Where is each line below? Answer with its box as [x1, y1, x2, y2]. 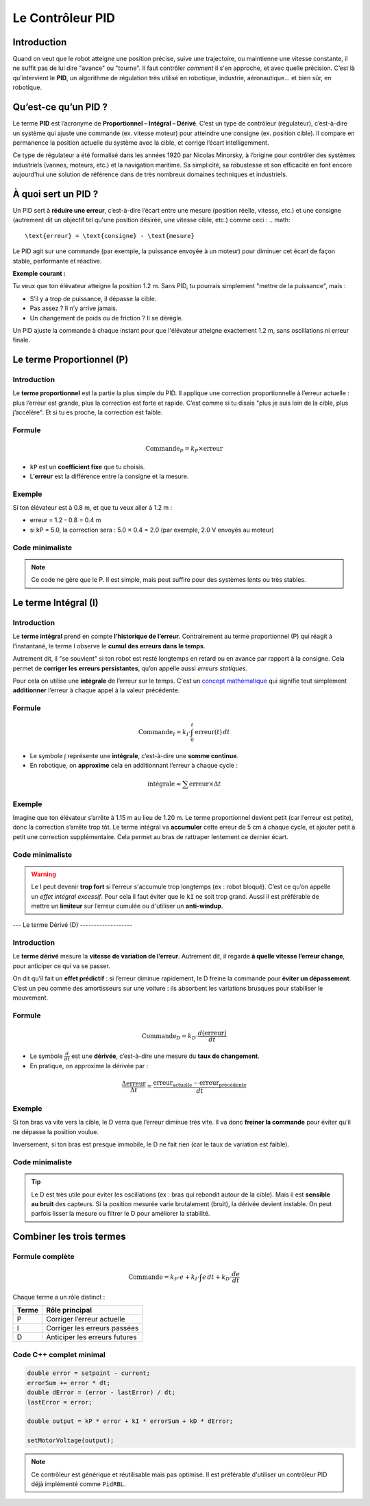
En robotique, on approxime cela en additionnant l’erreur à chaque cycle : [29, 762, 238, 770]
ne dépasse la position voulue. [12, 1127, 99, 1136]
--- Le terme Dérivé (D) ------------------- [12, 921, 133, 929]
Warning [31, 870, 56, 878]
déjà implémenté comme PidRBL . [31, 1479, 126, 1488]
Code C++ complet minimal [12, 1350, 106, 1359]
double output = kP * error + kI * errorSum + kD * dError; [27, 1417, 234, 1425]
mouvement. [12, 993, 49, 1002]
